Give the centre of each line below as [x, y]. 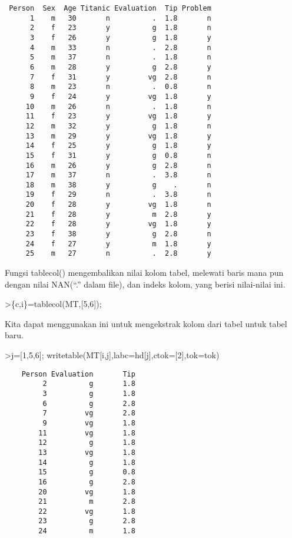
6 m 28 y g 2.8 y [120, 67]
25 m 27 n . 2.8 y [118, 254]
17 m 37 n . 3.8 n [118, 175]
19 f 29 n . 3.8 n [118, 195]
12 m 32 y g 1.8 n [118, 126]
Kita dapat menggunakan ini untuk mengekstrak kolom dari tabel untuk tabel [146, 323]
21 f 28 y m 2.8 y [118, 214]
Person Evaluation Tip [78, 374]
